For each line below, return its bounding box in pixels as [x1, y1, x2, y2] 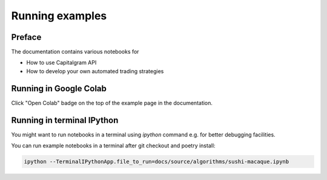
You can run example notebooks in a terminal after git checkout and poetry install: [11, 142, 216, 149]
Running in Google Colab [11, 83, 107, 94]
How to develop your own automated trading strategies [26, 67, 164, 75]
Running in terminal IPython [11, 115, 119, 125]
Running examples [11, 9, 107, 22]
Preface [11, 32, 42, 42]
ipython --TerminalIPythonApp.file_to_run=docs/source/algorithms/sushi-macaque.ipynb [24, 158, 289, 166]
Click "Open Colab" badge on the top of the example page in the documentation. [11, 99, 213, 106]
